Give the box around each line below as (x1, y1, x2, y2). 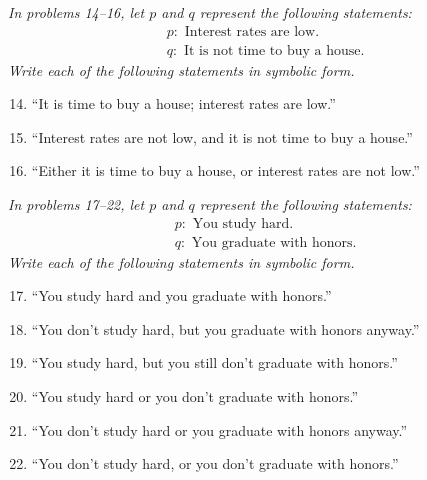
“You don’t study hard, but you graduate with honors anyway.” (31, 318, 420, 339)
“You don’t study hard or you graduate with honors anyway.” (31, 419, 408, 440)
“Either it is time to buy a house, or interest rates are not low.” (31, 160, 420, 181)
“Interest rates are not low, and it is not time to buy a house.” (31, 126, 413, 147)
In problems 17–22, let (8, 194, 145, 215)
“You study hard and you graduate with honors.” (31, 285, 332, 306)
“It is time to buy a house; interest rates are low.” (31, 93, 336, 114)
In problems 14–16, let (8, 2, 145, 22)
